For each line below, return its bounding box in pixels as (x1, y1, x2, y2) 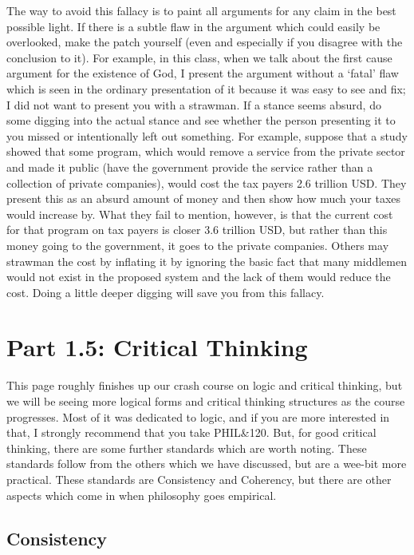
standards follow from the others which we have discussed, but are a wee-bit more (6, 455, 407, 472)
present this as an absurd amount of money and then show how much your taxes (6, 190, 401, 207)
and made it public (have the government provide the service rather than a (6, 158, 373, 175)
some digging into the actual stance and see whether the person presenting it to (6, 112, 396, 129)
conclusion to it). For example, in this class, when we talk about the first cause (6, 49, 392, 65)
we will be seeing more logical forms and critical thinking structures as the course (6, 393, 405, 409)
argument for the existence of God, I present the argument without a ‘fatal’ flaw (6, 65, 399, 81)
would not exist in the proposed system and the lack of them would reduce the (6, 268, 391, 285)
